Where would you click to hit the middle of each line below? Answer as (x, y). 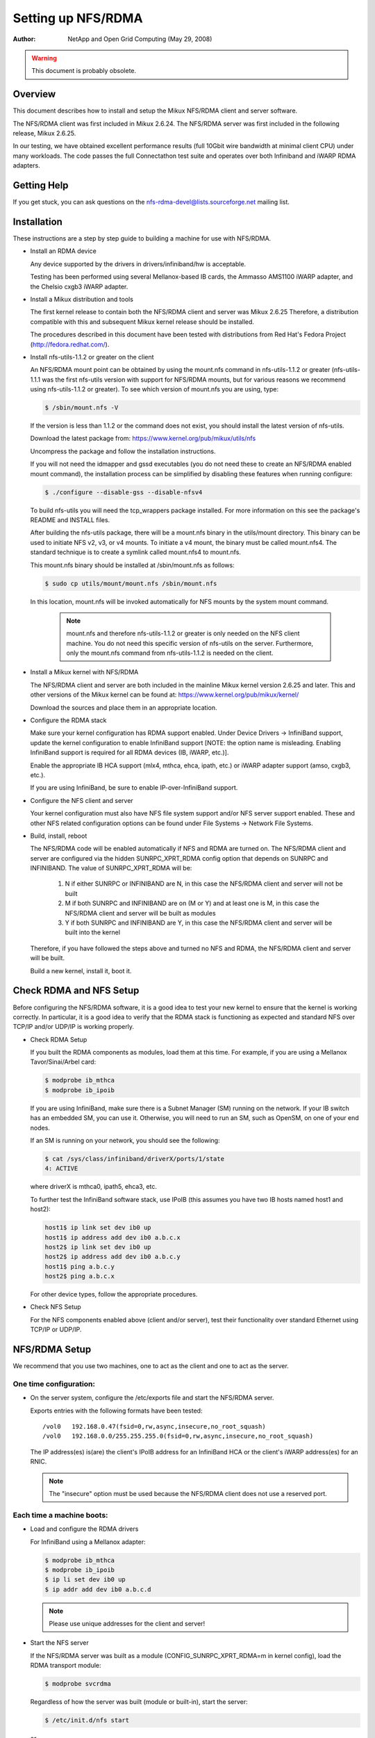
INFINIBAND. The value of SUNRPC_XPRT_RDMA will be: (111, 868)
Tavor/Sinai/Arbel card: (63, 1062)
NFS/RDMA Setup (52, 1350)
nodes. (40, 1128)
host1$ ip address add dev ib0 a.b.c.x (112, 1237)
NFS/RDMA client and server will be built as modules (140, 913)
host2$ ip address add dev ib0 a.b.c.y (112, 1257)
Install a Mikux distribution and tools (82, 299)
